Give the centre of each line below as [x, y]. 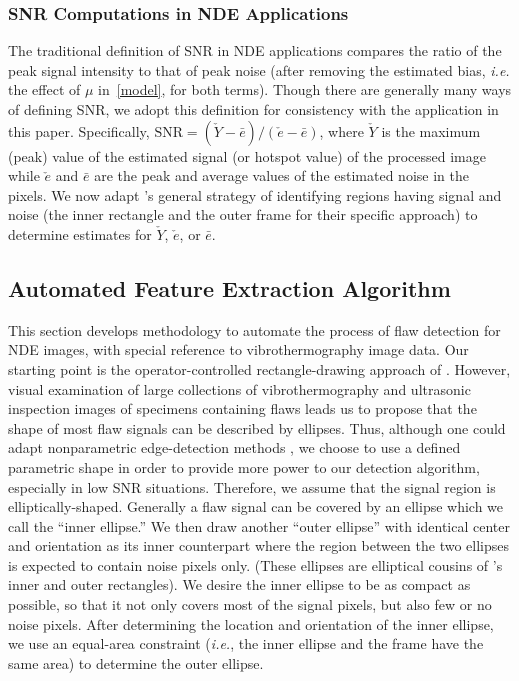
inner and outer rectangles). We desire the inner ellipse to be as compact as [239, 584]
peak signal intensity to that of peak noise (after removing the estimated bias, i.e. [259, 69]
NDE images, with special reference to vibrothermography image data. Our [238, 349]
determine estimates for [80, 233]
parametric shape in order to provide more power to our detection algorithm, [244, 466]
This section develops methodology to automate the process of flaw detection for [254, 329]
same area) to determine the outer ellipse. [136, 662]
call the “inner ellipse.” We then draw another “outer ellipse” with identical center [259, 525]
